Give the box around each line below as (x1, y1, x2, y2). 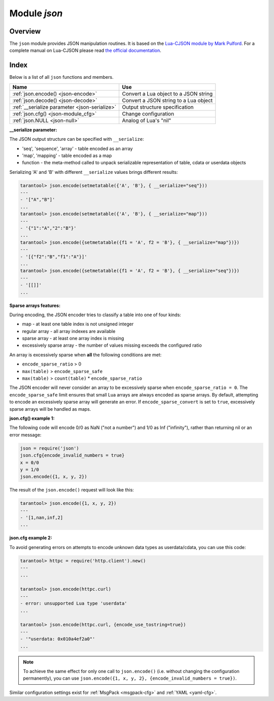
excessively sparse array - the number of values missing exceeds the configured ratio (22, 342, 202, 348)
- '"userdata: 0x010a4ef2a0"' (20, 636, 95, 642)
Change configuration (122, 110, 175, 117)
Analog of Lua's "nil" (122, 117, 172, 124)
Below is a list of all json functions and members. (9, 74, 114, 80)
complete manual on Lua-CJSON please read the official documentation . (9, 47, 162, 53)
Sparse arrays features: (9, 302, 61, 309)
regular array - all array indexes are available (22, 328, 116, 334)
